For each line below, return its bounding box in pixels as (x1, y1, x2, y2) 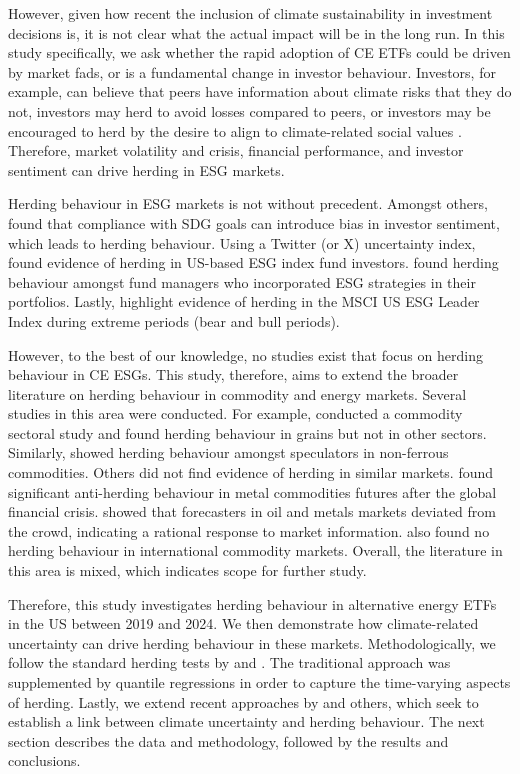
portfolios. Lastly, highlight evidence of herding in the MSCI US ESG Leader (8, 291, 480, 312)
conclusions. (8, 750, 81, 771)
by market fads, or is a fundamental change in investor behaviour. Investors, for (8, 61, 496, 82)
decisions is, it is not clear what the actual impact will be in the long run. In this (8, 22, 505, 43)
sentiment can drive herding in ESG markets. (8, 159, 285, 180)
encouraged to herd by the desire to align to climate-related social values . (8, 120, 462, 141)
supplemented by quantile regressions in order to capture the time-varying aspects (8, 672, 511, 692)
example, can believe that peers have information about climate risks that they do (8, 81, 512, 102)
